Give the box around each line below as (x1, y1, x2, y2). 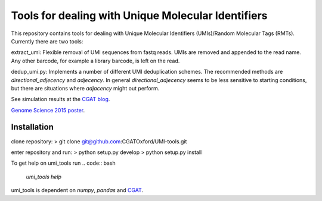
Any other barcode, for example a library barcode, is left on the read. (11, 57, 180, 64)
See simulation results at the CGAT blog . (11, 96, 110, 103)
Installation (11, 122, 54, 132)
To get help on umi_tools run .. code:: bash (11, 159, 116, 167)
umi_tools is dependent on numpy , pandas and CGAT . (11, 187, 143, 194)
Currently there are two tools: (11, 37, 83, 45)
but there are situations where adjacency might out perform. (11, 84, 160, 92)
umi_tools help (26, 173, 62, 180)
